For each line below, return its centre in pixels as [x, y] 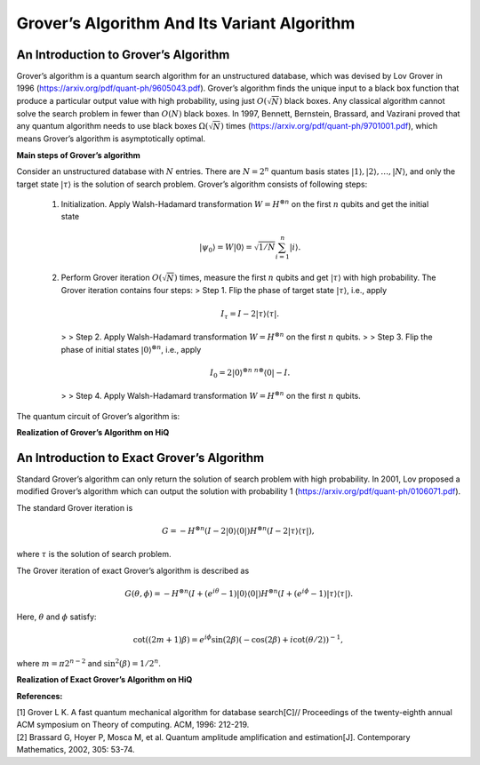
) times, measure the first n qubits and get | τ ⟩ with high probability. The [305, 278]
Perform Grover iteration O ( [112, 278]
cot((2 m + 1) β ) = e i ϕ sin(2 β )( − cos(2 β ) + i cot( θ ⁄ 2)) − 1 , [238, 639]
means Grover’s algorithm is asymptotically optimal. [111, 139]
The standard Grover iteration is [75, 507]
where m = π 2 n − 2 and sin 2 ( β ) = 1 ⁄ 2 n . [89, 663]
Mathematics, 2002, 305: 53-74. [76, 750]
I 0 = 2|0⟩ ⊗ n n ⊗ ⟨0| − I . [250, 373]
